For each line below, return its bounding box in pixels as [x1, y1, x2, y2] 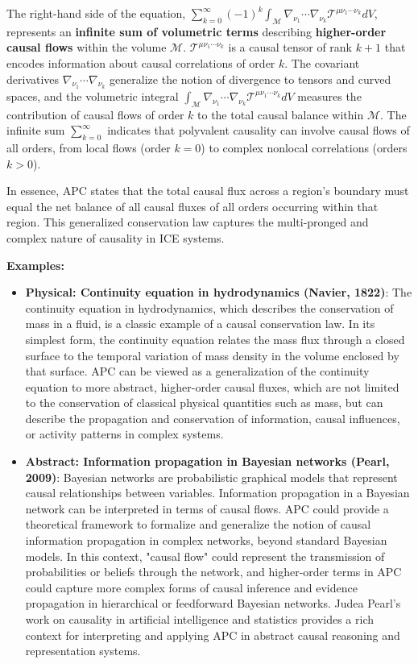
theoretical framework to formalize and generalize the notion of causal [25, 516, 371, 533]
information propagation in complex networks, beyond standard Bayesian [25, 532, 387, 549]
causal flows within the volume [6, 39, 167, 56]
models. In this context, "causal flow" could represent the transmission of [25, 547, 385, 564]
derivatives [6, 70, 60, 87]
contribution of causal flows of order [6, 106, 184, 122]
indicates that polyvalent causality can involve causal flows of [107, 122, 410, 139]
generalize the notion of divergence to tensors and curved [110, 70, 391, 87]
